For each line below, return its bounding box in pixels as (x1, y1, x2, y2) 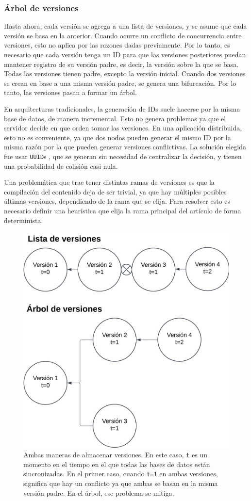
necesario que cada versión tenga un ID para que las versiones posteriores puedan (4, 49, 246, 59)
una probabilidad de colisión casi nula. (4, 161, 118, 171)
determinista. (4, 215, 43, 225)
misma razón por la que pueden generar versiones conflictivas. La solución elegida (4, 142, 246, 152)
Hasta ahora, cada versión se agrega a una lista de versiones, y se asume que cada (4, 21, 247, 31)
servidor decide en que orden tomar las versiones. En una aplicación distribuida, (4, 123, 242, 133)
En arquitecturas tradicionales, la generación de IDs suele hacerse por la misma (4, 103, 240, 113)
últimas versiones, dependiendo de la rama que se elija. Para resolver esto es (4, 196, 230, 206)
